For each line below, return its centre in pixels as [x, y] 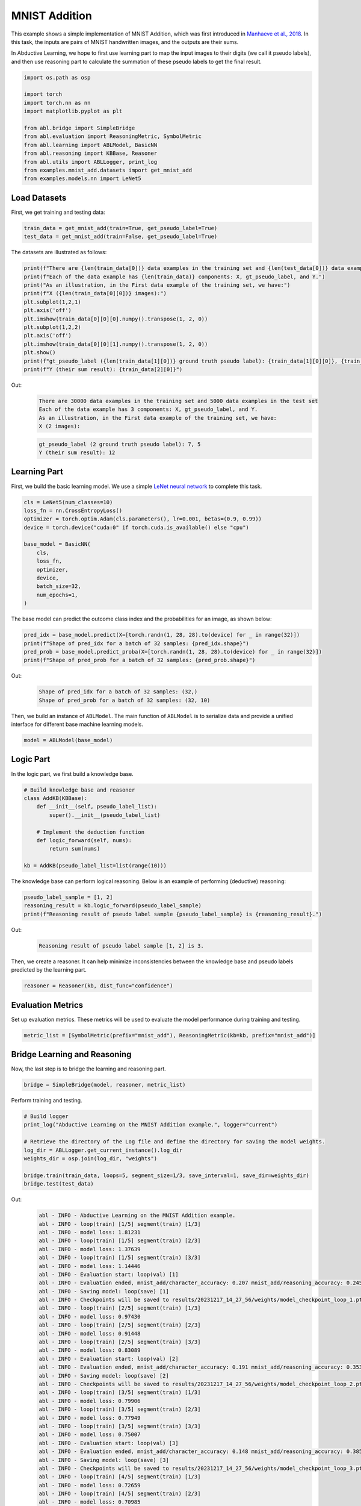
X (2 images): [60, 426]
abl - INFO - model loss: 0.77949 [90, 1418]
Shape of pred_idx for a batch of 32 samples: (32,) [118, 692]
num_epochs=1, [57, 595]
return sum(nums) [75, 849]
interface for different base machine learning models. [77, 724]
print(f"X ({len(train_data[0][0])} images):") [95, 293]
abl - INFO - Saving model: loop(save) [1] [104, 1291]
